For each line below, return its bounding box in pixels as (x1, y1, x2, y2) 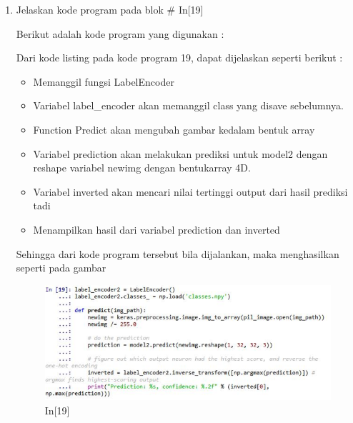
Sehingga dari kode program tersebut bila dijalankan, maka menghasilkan (16, 246, 339, 261)
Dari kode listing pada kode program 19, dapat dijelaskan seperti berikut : (16, 50, 343, 65)
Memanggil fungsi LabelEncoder (33, 74, 174, 89)
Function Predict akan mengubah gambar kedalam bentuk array (33, 121, 315, 136)
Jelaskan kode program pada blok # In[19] (16, 2, 204, 16)
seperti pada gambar (16, 260, 106, 275)
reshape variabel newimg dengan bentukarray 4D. (33, 160, 251, 175)
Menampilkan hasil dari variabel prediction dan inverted (33, 222, 280, 237)
